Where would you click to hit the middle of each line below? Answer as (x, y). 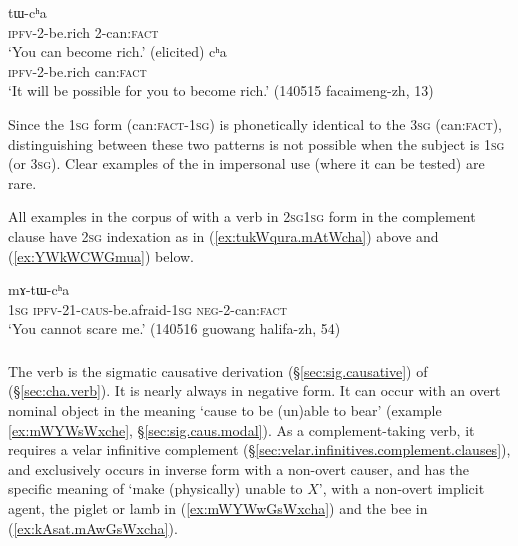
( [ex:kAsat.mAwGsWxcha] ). (93, 527)
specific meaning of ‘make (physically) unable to (155, 488)
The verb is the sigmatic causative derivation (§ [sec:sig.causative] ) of (218, 370)
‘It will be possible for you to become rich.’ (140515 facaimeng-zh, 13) (221, 90)
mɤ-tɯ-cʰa (39, 289)
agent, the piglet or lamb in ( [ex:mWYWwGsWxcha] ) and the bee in (218, 507)
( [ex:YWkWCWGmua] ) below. (101, 255)
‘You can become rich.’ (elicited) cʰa (117, 51)
